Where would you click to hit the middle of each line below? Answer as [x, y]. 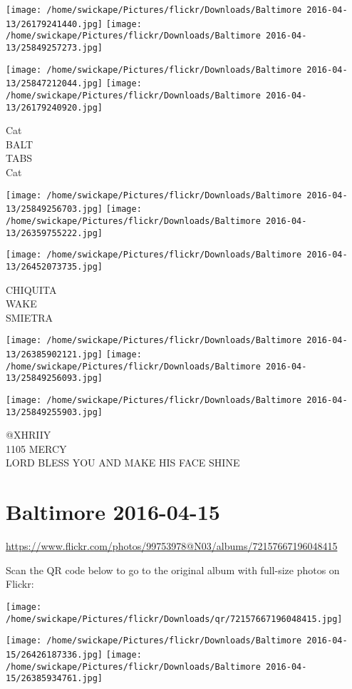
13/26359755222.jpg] [55, 233]
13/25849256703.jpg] [55, 209]
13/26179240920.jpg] [55, 107]
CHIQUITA [31, 289]
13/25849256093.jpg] [55, 378]
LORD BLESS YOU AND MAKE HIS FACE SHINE [123, 463]
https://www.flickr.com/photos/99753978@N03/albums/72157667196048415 [172, 546]
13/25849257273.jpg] [55, 47]
